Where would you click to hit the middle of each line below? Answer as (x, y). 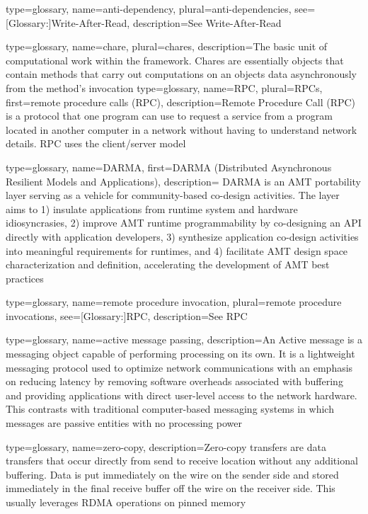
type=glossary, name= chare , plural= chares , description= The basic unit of (167, 46)
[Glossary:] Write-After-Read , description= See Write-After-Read (144, 22)
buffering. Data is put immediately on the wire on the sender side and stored (172, 474)
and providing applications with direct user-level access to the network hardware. (182, 395)
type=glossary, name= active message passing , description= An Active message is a (184, 339)
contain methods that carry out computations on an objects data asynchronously (181, 74)
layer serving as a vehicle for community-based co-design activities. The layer (173, 195)
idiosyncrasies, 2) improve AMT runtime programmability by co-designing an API (184, 223)
